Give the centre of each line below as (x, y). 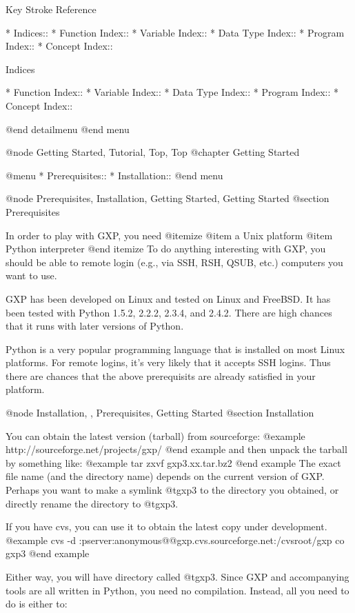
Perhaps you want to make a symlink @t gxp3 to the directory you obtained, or (172, 490)
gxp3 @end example (48, 553)
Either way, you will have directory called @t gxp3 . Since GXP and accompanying (177, 576)
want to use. (31, 275)
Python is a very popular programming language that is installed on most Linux (175, 349)
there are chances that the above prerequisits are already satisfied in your (161, 375)
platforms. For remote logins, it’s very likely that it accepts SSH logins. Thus (168, 362)
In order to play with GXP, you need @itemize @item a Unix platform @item (169, 235)
